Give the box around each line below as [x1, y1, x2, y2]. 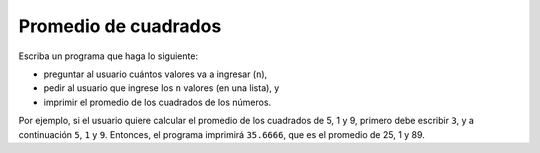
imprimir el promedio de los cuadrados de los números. [43, 96, 272, 108]
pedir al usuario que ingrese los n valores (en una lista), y [43, 82, 280, 94]
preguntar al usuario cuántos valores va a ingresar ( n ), [43, 68, 268, 80]
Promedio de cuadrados [18, 15, 222, 37]
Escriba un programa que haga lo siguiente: [18, 50, 199, 62]
